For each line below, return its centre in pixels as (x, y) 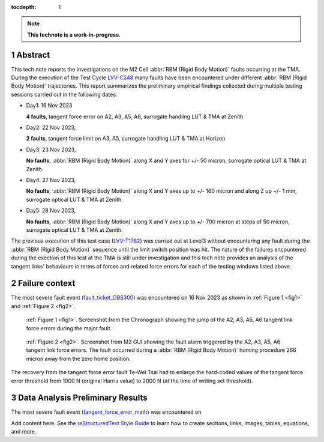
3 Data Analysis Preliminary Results (79, 398)
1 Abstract (31, 55)
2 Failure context (43, 283)
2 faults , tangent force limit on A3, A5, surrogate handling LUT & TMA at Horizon (126, 139)
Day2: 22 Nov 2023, (51, 128)
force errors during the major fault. (69, 328)
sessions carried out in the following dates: (64, 94)
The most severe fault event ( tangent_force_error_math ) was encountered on (106, 412)
